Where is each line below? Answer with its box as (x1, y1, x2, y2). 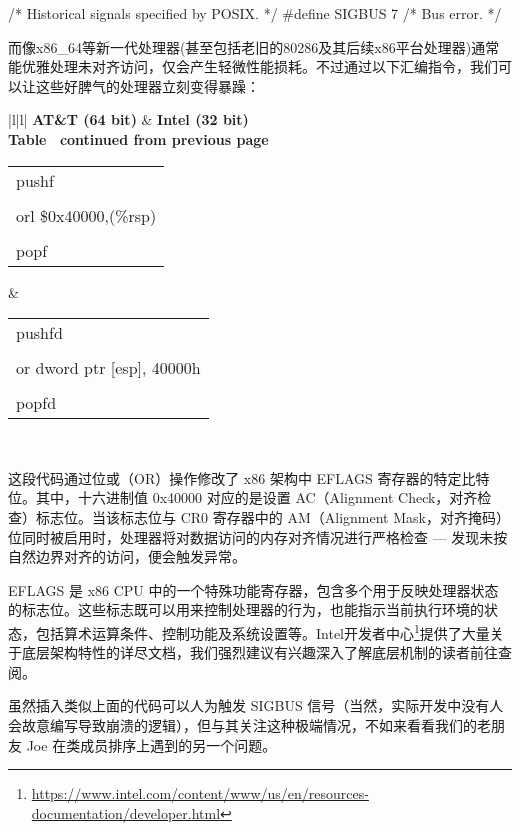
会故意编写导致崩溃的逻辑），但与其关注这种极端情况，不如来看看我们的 (8, 714, 477, 735)
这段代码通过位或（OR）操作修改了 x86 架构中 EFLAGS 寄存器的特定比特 (8, 467, 490, 488)
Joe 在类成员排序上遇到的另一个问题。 (26, 734, 277, 755)
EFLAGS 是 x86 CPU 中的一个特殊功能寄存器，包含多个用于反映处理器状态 (8, 579, 499, 600)
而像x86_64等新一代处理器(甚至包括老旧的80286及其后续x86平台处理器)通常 (8, 36, 500, 57)
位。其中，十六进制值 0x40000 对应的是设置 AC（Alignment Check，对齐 (8, 487, 478, 508)
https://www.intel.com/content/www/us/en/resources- (31, 783, 369, 804)
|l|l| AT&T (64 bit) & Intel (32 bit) (8, 109, 249, 130)
